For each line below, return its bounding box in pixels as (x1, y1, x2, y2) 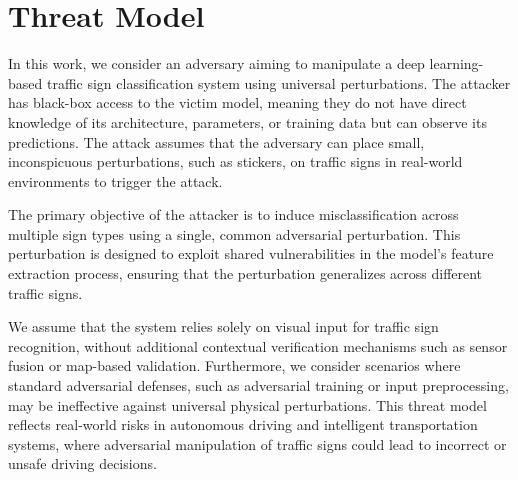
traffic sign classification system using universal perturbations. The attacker (46, 72, 511, 93)
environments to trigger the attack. (8, 170, 223, 191)
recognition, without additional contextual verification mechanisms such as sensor (8, 335, 508, 356)
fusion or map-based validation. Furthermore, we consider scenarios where (8, 355, 461, 376)
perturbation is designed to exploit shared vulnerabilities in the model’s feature (8, 243, 494, 264)
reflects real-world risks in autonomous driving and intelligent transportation (8, 414, 478, 435)
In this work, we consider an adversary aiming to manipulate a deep (8, 53, 425, 74)
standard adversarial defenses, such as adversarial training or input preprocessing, (8, 375, 509, 396)
